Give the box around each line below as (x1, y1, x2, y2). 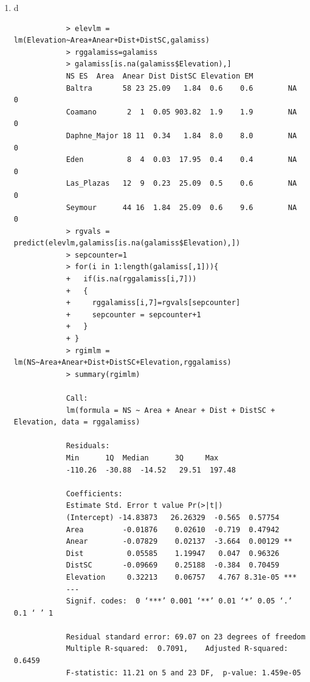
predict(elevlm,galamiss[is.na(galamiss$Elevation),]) (13, 239, 241, 248)
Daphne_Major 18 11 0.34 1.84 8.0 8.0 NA (66, 131, 297, 140)
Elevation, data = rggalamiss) (13, 418, 140, 427)
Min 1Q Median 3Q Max (66, 453, 219, 462)
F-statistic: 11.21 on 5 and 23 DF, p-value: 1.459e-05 (66, 668, 301, 677)
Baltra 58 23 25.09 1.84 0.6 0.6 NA (66, 83, 297, 93)
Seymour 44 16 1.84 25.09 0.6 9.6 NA (66, 203, 297, 212)
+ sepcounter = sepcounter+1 (66, 310, 201, 319)
